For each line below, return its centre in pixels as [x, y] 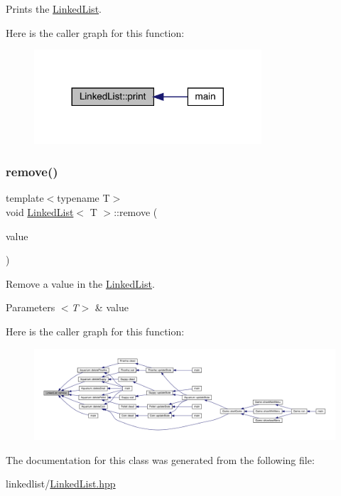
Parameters [31, 307]
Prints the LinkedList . [54, 9]
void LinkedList [40, 212]
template [25, 198]
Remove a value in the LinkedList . [80, 283]
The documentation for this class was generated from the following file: [160, 459]
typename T [83, 198]
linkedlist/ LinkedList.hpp [61, 484]
